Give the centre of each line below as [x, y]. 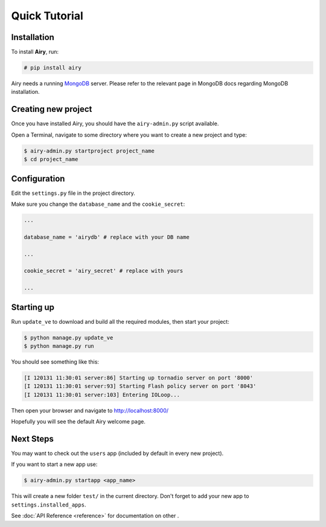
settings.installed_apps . [49, 505]
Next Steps [32, 439]
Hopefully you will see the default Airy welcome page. [78, 422]
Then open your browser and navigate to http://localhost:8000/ [90, 410]
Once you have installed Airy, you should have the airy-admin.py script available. [115, 123]
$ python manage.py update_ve [69, 338]
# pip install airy [53, 68]
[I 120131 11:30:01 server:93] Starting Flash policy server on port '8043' [140, 386]
